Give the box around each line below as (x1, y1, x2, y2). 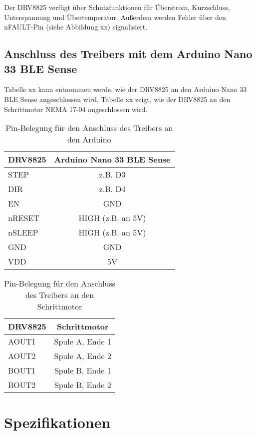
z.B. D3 (99, 168, 126, 180)
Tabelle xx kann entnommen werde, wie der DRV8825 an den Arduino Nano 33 (4, 84, 247, 94)
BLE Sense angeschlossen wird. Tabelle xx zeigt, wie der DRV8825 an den (4, 93, 231, 104)
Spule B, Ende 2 (54, 379, 111, 391)
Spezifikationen (4, 412, 111, 432)
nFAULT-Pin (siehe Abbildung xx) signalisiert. (4, 21, 148, 32)
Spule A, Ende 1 (54, 335, 112, 347)
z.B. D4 (99, 183, 126, 195)
